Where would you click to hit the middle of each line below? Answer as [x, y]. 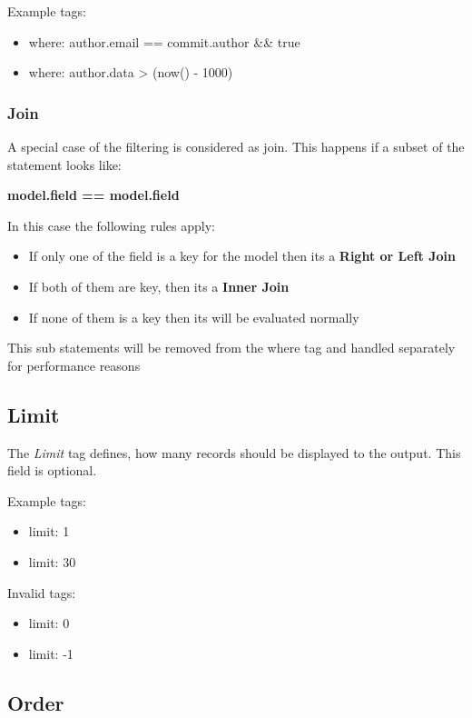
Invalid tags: [42, 592]
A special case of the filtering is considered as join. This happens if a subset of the [236, 146]
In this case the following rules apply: [111, 225]
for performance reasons [74, 365]
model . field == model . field [93, 195]
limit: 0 [49, 623]
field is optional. [52, 470]
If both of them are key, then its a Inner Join [159, 286]
